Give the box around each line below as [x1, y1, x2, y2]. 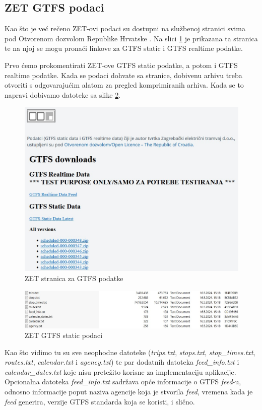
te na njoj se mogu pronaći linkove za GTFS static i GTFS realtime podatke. [5, 43, 243, 53]
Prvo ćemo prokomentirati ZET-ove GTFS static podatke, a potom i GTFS [5, 59, 238, 70]
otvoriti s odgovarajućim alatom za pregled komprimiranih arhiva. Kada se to [5, 80, 244, 90]
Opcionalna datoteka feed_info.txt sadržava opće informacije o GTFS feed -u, [5, 376, 241, 387]
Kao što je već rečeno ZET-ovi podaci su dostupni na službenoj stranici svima [5, 23, 245, 34]
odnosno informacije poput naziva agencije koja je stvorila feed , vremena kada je [5, 386, 253, 397]
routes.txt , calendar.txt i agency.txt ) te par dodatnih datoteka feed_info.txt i [5, 357, 239, 367]
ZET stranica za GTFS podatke [25, 272, 123, 283]
